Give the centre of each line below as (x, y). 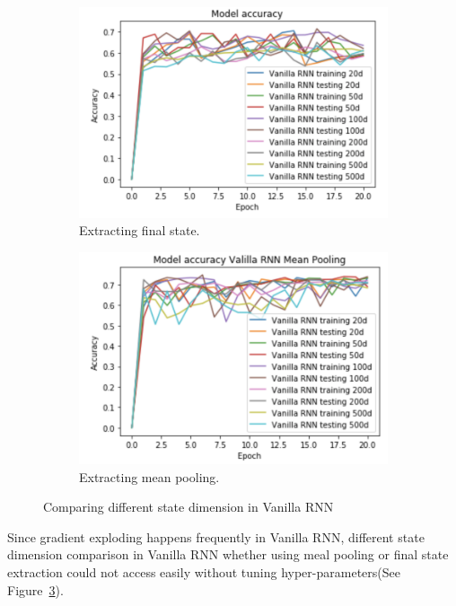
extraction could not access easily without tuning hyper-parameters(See (204, 572)
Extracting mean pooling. (149, 476)
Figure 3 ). (35, 589)
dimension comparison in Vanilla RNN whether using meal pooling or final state (228, 554)
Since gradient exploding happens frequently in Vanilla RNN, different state (216, 536)
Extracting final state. (140, 230)
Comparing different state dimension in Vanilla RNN (189, 507)
